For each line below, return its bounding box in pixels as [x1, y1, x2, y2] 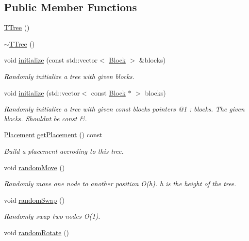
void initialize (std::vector [4, 87, 80, 97]
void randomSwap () [4, 194, 65, 205]
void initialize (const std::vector [4, 55, 98, 65]
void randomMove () [4, 162, 65, 172]
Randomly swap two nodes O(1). [4, 211, 100, 221]
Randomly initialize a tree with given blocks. [4, 71, 134, 81]
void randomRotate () [4, 227, 69, 237]
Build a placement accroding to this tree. [4, 145, 124, 156]
